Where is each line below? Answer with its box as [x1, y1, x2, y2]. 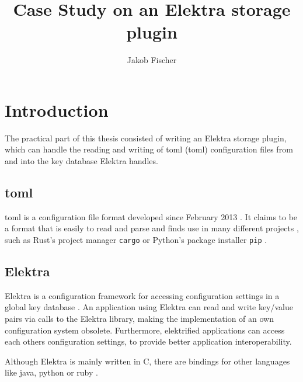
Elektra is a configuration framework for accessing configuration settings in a [5, 289, 280, 301]
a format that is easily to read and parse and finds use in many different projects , [5, 222, 299, 234]
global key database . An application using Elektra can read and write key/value [5, 301, 294, 313]
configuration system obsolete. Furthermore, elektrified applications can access [5, 324, 285, 336]
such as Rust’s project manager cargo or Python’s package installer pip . [5, 234, 267, 246]
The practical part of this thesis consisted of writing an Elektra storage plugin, [5, 131, 287, 144]
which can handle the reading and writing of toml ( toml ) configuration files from [5, 143, 293, 155]
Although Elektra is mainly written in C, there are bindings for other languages [5, 355, 290, 367]
